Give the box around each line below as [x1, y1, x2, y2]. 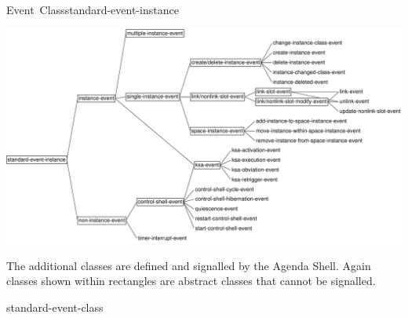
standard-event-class [6, 299, 104, 316]
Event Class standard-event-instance [6, 2, 179, 17]
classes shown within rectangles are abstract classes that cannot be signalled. [6, 272, 376, 289]
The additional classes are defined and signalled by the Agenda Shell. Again [6, 257, 371, 273]
